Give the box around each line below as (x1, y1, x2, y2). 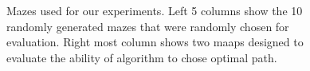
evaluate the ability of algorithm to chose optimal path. (6, 49, 277, 65)
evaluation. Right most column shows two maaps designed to (6, 34, 304, 50)
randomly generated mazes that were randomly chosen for (6, 18, 289, 34)
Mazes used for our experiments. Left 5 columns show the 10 (6, 2, 303, 18)
